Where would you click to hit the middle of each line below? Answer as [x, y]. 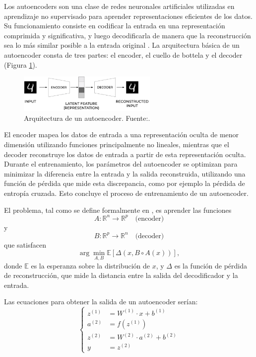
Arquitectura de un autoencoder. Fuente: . [87, 118]
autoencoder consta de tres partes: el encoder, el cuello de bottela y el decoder [123, 54]
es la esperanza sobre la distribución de [91, 265]
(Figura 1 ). [21, 64]
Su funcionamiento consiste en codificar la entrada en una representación [115, 26]
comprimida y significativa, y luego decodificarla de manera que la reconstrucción [128, 35]
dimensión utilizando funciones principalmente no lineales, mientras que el [117, 144]
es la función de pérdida [211, 265]
